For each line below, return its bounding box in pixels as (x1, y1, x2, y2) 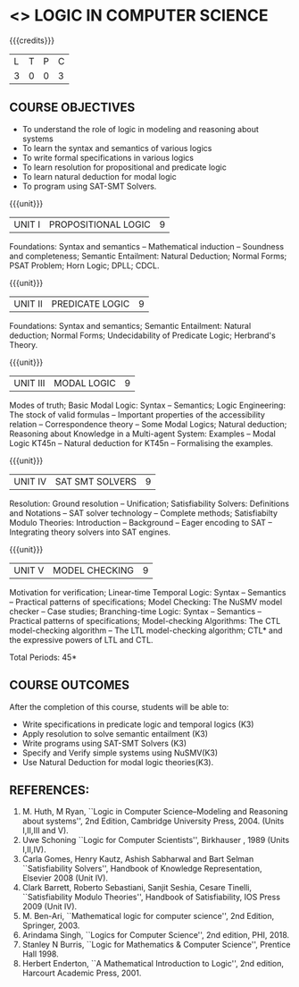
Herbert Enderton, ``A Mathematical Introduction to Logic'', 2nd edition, (21, 958, 284, 969)
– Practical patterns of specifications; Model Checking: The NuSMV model (9, 596, 283, 607)
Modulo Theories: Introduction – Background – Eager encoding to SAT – (9, 517, 272, 527)
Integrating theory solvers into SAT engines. (9, 527, 171, 537)
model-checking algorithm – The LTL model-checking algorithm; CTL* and (9, 625, 283, 636)
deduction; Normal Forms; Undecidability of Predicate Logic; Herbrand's (9, 330, 277, 341)
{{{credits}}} (9, 35, 55, 46)
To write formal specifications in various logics (21, 152, 195, 163)
